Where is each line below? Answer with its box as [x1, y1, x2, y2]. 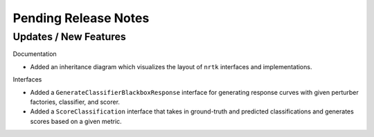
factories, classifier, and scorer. [30, 98, 121, 106]
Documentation [12, 50, 57, 58]
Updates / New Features [12, 30, 126, 43]
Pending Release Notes [12, 10, 150, 26]
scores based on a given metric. [30, 117, 123, 125]
